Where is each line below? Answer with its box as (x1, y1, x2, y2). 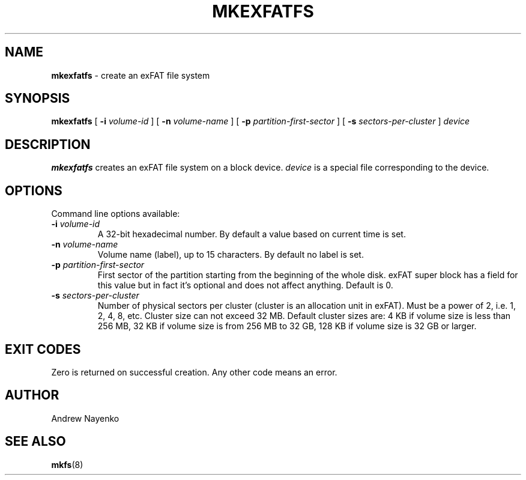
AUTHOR (5, 387, 59, 403)
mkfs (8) (51, 459, 83, 470)
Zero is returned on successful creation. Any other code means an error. (51, 366, 337, 377)
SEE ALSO (5, 434, 66, 449)
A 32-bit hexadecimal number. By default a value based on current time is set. (97, 229, 406, 240)
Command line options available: (51, 208, 180, 219)
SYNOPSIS (5, 91, 70, 106)
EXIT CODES (5, 341, 81, 357)
